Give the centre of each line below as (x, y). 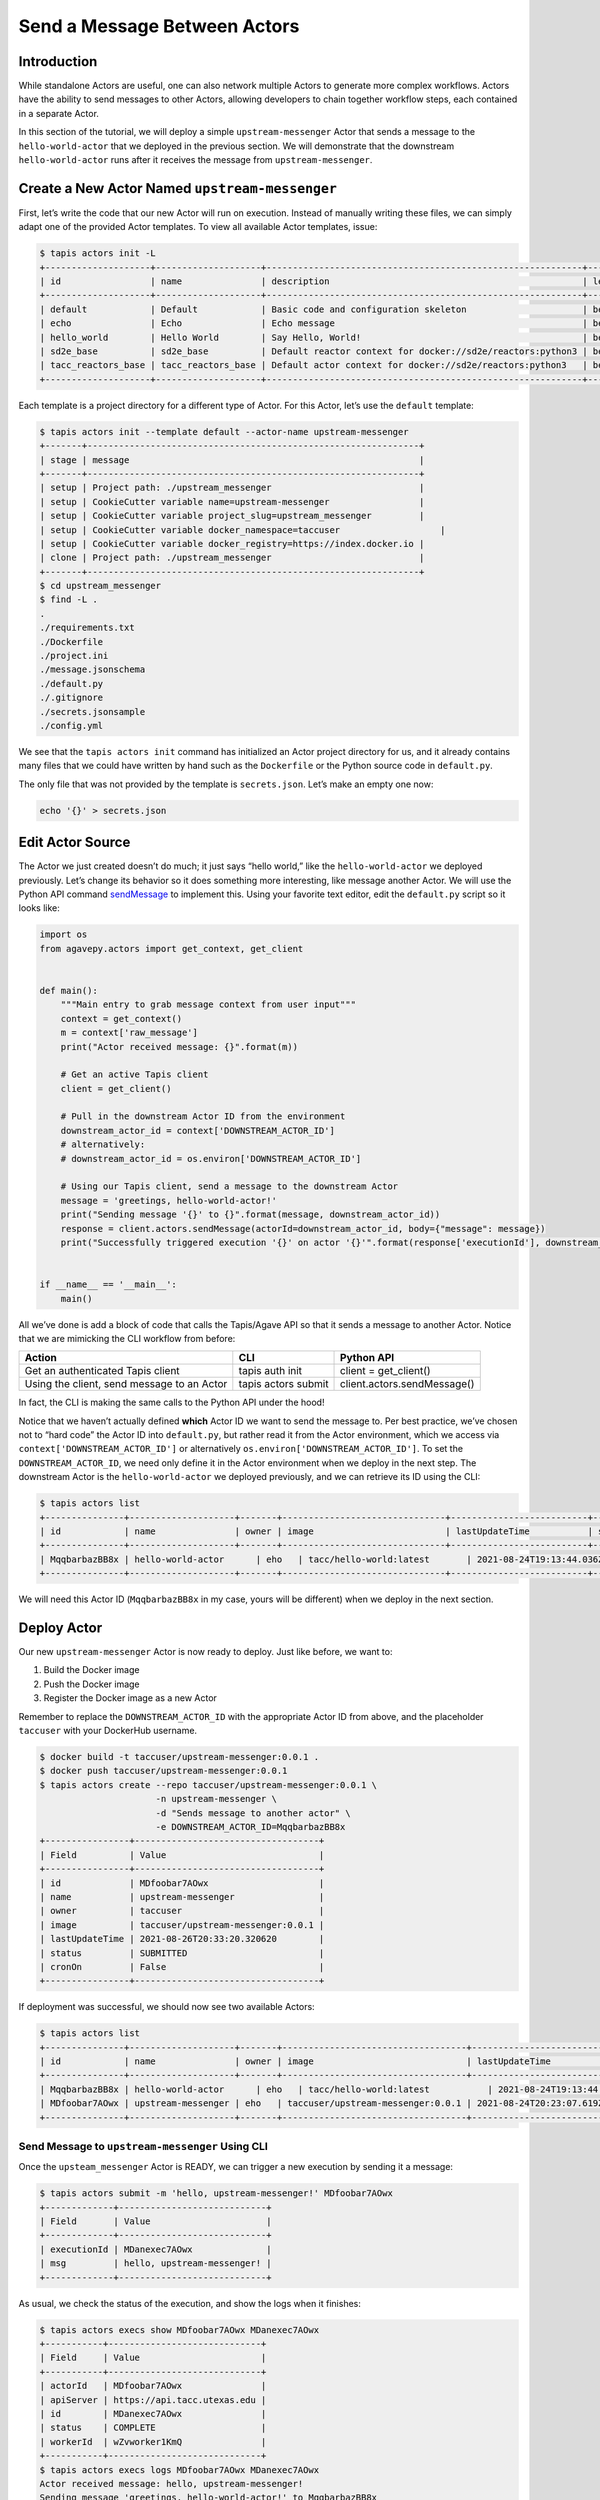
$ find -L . (69, 599)
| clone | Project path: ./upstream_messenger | (232, 558)
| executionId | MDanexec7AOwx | (155, 2249)
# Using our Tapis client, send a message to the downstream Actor (229, 1186)
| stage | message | (232, 459)
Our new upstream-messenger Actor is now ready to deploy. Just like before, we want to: (205, 1652)
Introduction (58, 61)
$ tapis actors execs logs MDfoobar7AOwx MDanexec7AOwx (179, 2469)
